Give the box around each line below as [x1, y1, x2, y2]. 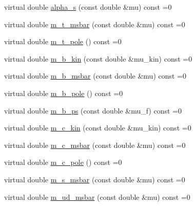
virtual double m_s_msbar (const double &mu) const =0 [4, 174, 185, 184]
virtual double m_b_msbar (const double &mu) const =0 [4, 70, 187, 81]
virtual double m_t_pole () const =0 [4, 36, 122, 47]
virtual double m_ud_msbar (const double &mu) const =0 [4, 191, 190, 202]
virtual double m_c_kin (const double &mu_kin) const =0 [4, 122, 191, 133]
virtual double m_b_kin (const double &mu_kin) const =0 [4, 53, 192, 64]
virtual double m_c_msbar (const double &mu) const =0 [4, 139, 186, 150]
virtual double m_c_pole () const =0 [4, 157, 122, 167]
